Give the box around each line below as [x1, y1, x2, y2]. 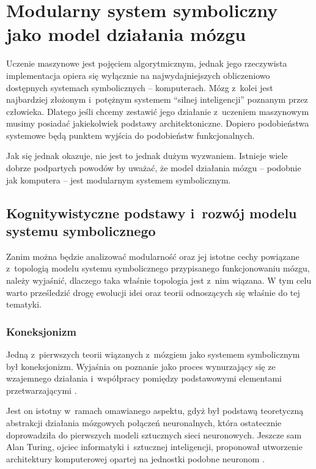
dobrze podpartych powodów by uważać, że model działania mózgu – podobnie [6, 161, 301, 174]
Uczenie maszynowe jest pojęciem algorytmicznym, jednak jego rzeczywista [6, 57, 287, 70]
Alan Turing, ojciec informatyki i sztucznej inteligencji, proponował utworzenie [6, 440, 303, 453]
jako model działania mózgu [6, 21, 246, 46]
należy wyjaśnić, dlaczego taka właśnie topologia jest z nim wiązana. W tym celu [6, 274, 312, 287]
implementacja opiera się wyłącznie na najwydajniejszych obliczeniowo [6, 68, 270, 81]
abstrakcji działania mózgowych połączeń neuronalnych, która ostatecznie [6, 416, 282, 429]
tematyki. [6, 298, 42, 311]
